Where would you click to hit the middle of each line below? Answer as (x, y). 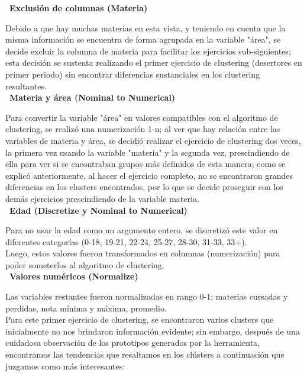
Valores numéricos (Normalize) (74, 276)
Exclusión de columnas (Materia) (79, 8)
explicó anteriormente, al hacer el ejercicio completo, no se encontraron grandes (149, 175)
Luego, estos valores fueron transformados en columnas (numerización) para (143, 253)
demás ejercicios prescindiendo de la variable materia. (102, 198)
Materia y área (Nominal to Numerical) (93, 97)
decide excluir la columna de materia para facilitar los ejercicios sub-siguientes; (148, 51)
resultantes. (26, 86)
